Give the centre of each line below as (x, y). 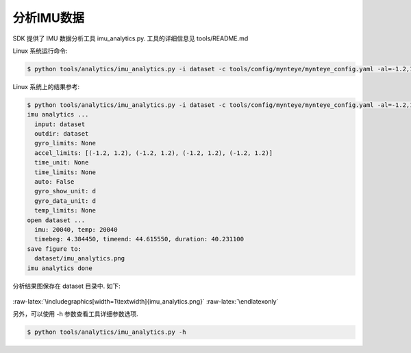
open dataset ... (56, 220)
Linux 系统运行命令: (40, 51)
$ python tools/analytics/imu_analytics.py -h (107, 332)
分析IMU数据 (49, 18)
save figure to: (54, 249)
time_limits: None (65, 172)
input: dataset (60, 124)
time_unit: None (62, 162)
